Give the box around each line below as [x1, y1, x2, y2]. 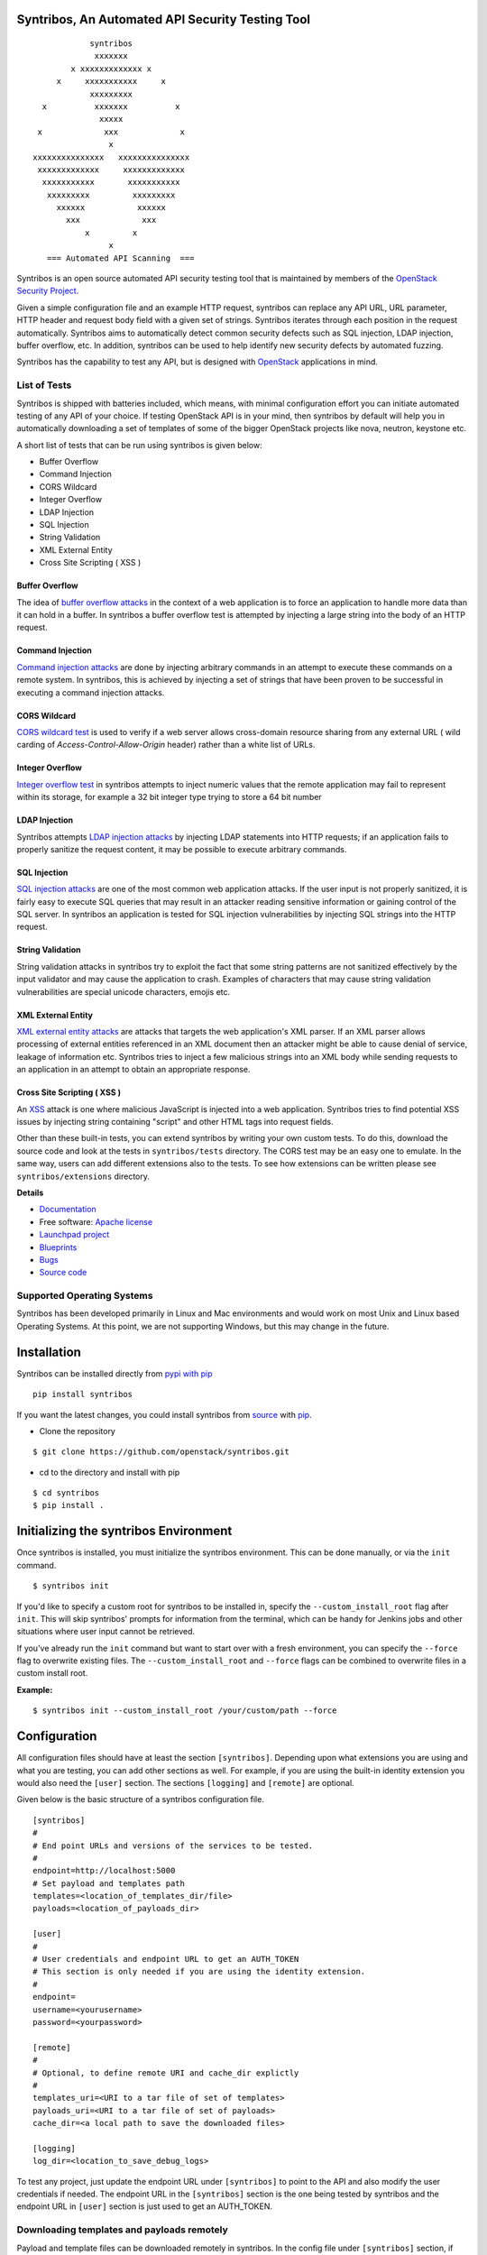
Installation [16, 1344, 81, 1359]
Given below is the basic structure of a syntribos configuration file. [16, 1794, 265, 1805]
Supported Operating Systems [16, 1290, 153, 1302]
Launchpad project [39, 1229, 110, 1240]
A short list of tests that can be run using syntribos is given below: [16, 439, 262, 450]
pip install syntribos [32, 1389, 133, 1400]
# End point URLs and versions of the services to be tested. [32, 1840, 314, 1851]
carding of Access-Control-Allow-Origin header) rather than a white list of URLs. [16, 740, 316, 750]
